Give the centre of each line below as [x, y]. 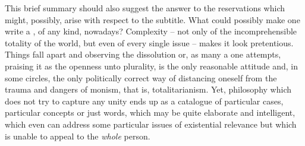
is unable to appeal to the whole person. [78, 136]
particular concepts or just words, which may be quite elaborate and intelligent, [150, 112]
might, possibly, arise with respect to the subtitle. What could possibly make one [152, 19]
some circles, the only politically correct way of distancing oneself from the [141, 77]
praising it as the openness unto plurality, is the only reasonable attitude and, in [151, 66]
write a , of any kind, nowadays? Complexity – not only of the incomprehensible [151, 31]
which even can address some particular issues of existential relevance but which [151, 124]
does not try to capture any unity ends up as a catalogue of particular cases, [144, 101]
